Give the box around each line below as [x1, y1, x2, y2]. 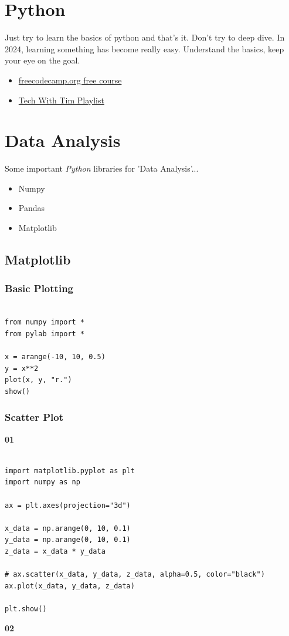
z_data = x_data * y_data [5, 547, 106, 555]
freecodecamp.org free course [18, 73, 122, 86]
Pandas [18, 202, 45, 214]
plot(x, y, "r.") [5, 376, 72, 384]
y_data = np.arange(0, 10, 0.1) [5, 535, 131, 544]
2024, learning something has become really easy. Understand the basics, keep [5, 42, 284, 55]
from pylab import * [5, 329, 85, 338]
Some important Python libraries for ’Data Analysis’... [5, 162, 199, 175]
